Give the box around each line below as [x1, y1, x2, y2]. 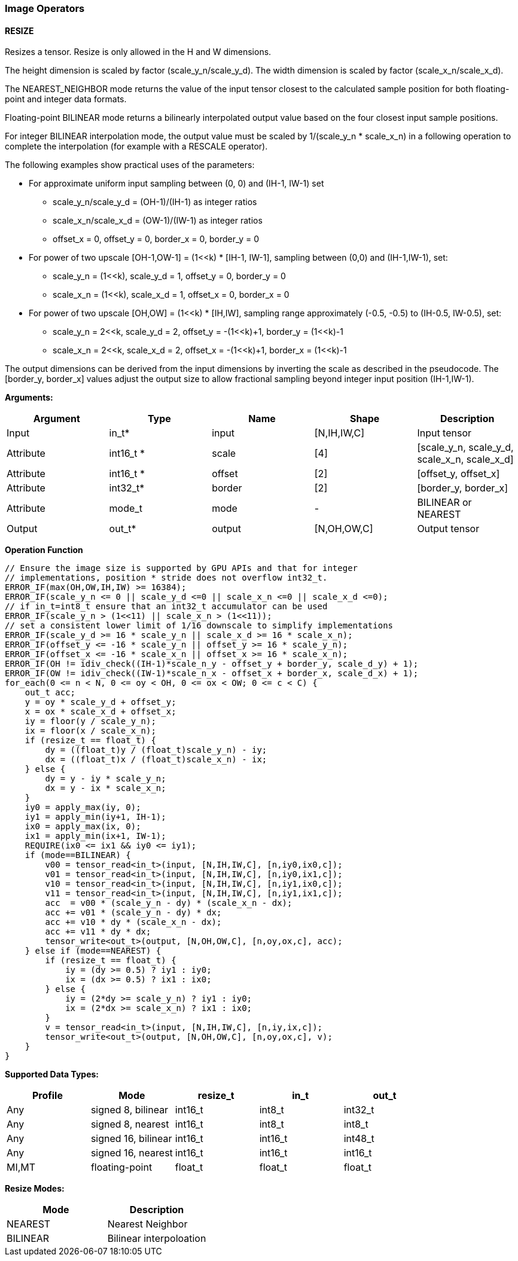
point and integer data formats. [5, 94, 127, 105]
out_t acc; [25, 688, 76, 698]
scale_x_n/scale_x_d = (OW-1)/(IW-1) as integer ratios [53, 215, 263, 226]
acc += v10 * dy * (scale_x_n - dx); [45, 917, 222, 927]
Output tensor [417, 523, 480, 535]
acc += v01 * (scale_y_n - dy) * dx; [45, 908, 222, 918]
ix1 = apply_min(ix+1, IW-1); [25, 831, 166, 841]
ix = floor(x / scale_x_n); [25, 726, 156, 736]
